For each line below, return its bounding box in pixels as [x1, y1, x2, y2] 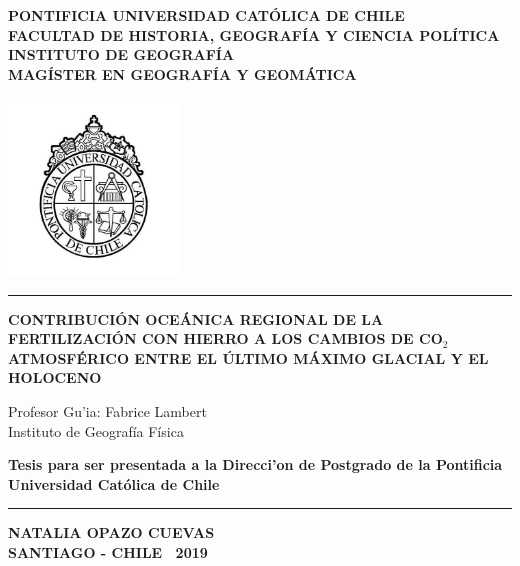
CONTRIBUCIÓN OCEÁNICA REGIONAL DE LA [8, 308, 384, 329]
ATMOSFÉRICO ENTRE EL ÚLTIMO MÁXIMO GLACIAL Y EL [8, 347, 489, 368]
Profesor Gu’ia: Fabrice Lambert [8, 400, 207, 421]
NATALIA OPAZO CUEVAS [8, 522, 215, 543]
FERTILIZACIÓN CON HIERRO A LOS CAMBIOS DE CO [8, 328, 443, 349]
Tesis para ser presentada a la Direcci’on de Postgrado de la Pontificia [8, 454, 503, 475]
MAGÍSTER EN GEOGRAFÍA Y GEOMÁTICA [8, 63, 357, 84]
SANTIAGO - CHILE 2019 [8, 541, 208, 562]
